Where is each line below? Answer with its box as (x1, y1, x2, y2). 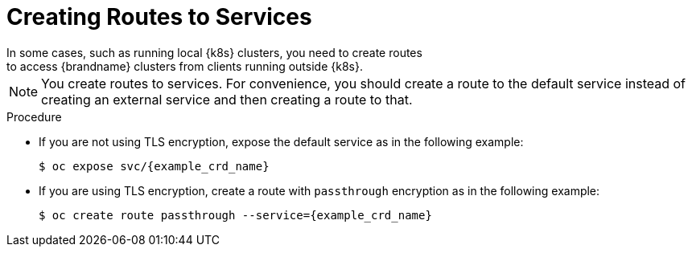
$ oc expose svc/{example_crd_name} (39, 159, 270, 173)
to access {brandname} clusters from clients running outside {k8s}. (6, 59, 363, 73)
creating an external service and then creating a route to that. (41, 91, 413, 108)
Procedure (6, 109, 62, 124)
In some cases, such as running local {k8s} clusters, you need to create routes (6, 45, 422, 59)
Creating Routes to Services (6, 3, 312, 31)
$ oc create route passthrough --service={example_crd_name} (39, 208, 432, 222)
